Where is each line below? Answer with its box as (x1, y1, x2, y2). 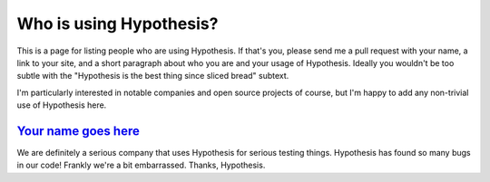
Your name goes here (16, 123, 140, 139)
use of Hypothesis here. (16, 100, 107, 110)
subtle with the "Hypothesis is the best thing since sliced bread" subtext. (16, 71, 289, 81)
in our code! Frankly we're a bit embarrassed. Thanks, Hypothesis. (16, 159, 266, 171)
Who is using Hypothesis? (16, 14, 219, 34)
